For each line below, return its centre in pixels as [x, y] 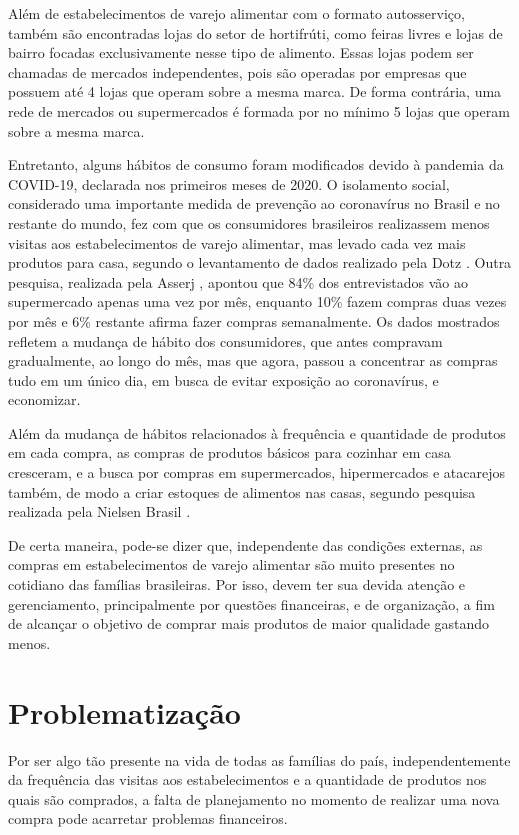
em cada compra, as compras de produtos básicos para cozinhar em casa [229, 452]
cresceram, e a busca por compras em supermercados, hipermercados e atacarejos [257, 472]
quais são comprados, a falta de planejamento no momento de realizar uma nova [254, 798]
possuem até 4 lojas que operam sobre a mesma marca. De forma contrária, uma [255, 91]
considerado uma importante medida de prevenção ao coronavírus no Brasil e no [254, 203]
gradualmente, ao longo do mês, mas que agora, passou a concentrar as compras [253, 360]
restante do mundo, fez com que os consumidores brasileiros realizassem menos [249, 222]
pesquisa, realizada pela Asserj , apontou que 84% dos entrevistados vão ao [238, 281]
